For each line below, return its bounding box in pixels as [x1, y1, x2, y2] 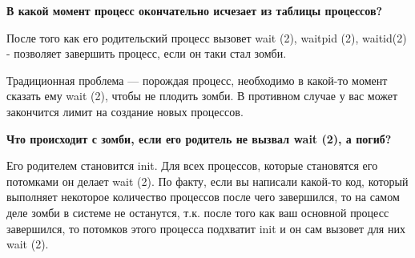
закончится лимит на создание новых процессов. [6, 103, 244, 119]
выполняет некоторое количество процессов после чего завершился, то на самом [6, 188, 400, 205]
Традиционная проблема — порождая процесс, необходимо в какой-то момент [6, 71, 388, 88]
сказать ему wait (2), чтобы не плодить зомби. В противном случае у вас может [6, 87, 398, 104]
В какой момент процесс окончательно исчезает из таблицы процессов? [6, 2, 383, 18]
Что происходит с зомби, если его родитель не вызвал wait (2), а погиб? [6, 130, 392, 147]
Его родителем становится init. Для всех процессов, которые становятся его [6, 157, 378, 174]
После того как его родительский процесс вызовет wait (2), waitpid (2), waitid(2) [6, 29, 407, 46]
